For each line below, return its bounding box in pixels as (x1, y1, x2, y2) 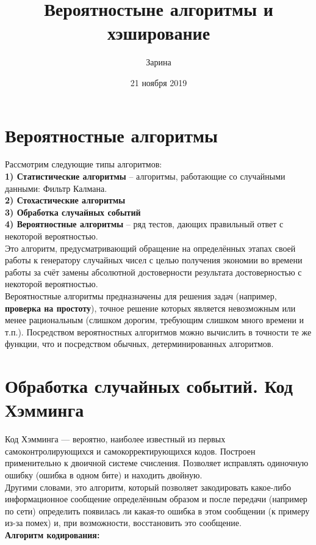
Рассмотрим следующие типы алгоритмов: (5, 158, 162, 170)
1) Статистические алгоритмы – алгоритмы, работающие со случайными (5, 170, 285, 183)
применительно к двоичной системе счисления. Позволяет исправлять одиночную (5, 456, 309, 469)
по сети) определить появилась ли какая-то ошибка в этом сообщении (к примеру (5, 504, 310, 517)
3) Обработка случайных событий (5, 205, 141, 218)
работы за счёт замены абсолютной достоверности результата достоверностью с (5, 265, 302, 278)
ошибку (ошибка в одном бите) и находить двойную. (5, 469, 203, 481)
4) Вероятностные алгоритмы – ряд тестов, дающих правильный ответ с (5, 218, 284, 230)
